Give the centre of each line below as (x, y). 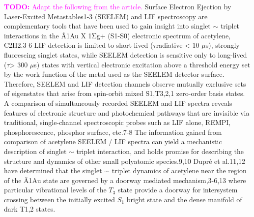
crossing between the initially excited (60, 199)
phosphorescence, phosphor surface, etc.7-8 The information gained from (113, 132)
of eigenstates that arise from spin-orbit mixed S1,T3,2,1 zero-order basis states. (125, 93)
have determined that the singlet (53, 170)
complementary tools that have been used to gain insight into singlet (107, 26)
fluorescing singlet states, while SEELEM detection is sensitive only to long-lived (126, 54)
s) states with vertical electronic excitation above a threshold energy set (142, 64)
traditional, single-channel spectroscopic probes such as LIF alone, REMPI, (117, 122)
